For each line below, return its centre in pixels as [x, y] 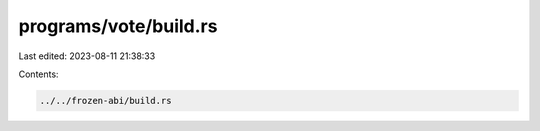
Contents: [38, 74]
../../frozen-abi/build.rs [105, 100]
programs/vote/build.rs [118, 26]
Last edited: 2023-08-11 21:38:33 [87, 56]
